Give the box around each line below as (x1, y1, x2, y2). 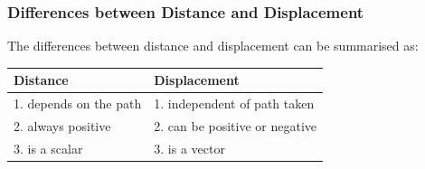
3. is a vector (154, 138, 225, 157)
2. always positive (14, 117, 111, 135)
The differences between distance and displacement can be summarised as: (7, 36, 419, 55)
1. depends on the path (14, 94, 142, 113)
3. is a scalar (14, 138, 83, 157)
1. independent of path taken (154, 94, 315, 113)
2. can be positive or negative (154, 117, 317, 135)
